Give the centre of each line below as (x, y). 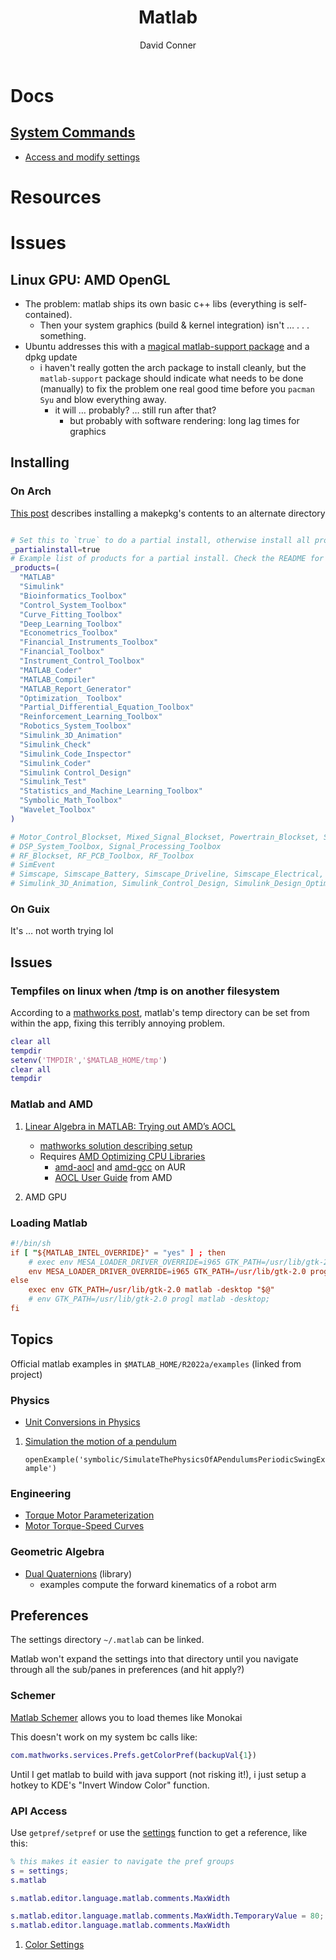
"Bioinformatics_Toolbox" (73, 596)
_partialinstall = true (55, 549)
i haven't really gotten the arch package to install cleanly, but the (173, 367)
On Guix (30, 909)
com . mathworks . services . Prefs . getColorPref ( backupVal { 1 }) (133, 1755)
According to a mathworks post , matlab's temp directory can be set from (160, 1012)
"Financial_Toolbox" (62, 652)
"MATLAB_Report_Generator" (75, 689)
